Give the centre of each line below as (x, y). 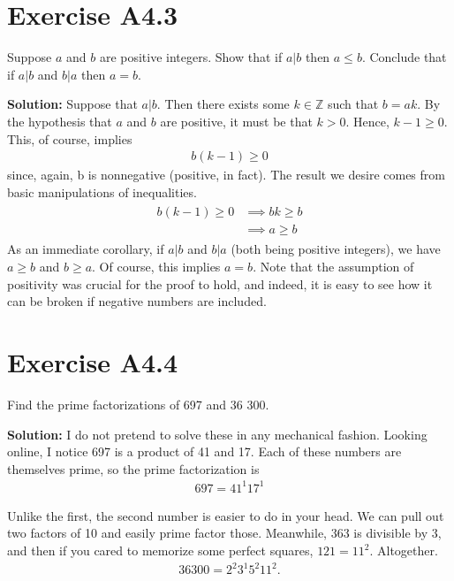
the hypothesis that (60, 121)
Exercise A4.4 (93, 361)
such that (353, 104)
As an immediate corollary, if (86, 249)
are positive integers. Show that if (191, 57)
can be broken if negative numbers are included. (137, 301)
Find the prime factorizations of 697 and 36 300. (138, 404)
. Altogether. (404, 550)
